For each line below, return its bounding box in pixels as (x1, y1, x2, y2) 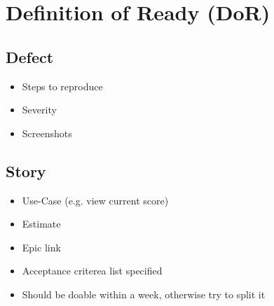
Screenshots (22, 125, 72, 140)
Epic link (22, 239, 61, 254)
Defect (6, 46, 54, 67)
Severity (22, 102, 57, 117)
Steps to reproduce (22, 78, 103, 93)
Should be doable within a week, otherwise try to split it (22, 286, 266, 301)
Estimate (22, 216, 61, 231)
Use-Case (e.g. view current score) (22, 193, 169, 207)
